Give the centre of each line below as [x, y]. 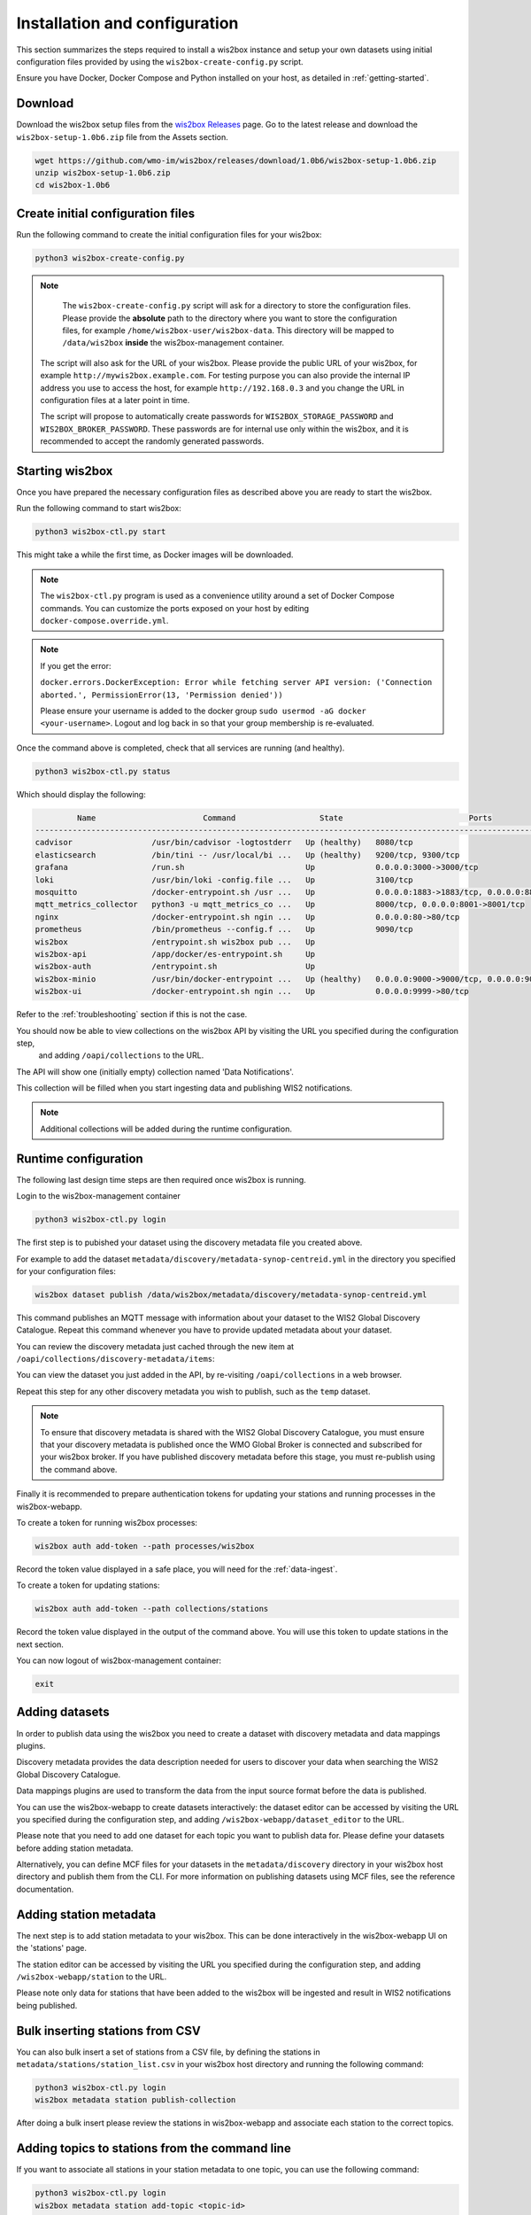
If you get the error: [76, 665]
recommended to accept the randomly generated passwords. [152, 441]
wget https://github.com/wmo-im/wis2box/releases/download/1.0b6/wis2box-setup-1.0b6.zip [236, 160]
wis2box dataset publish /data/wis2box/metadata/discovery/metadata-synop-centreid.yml [231, 1294]
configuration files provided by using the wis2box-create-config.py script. [160, 61]
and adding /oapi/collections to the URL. [121, 1055]
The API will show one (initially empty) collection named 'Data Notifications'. [155, 1071]
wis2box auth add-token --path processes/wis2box [145, 1546]
